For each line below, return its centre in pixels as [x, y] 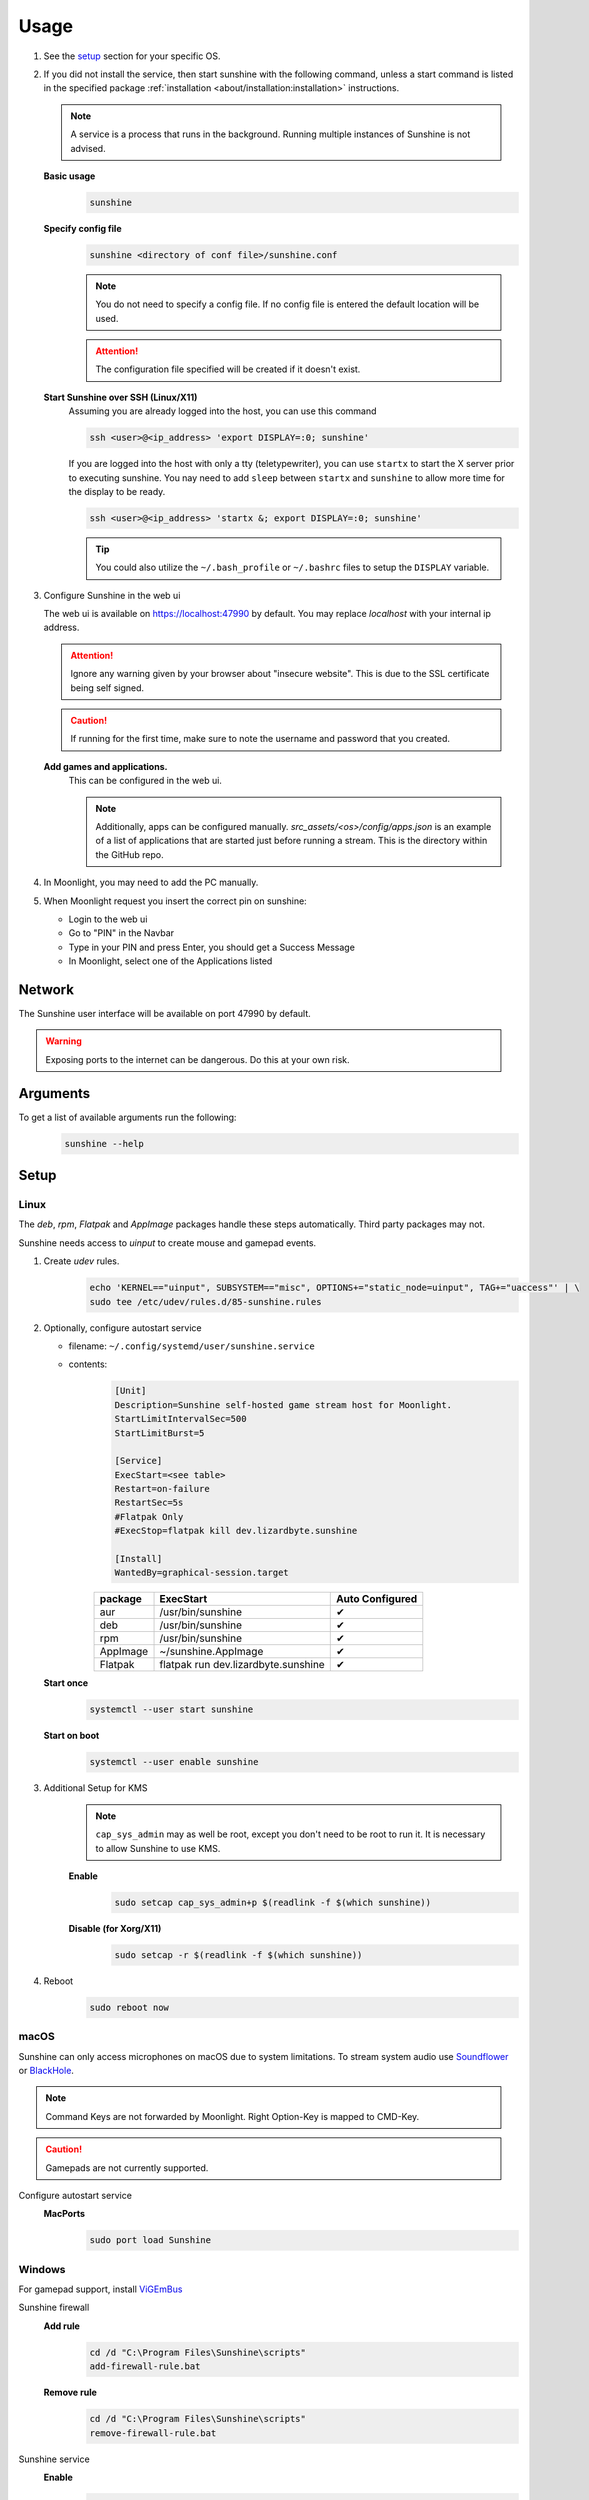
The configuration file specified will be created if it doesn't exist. [228, 369]
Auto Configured [376, 1599]
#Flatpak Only [149, 1516]
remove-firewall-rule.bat [153, 2433]
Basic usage [69, 176]
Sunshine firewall [54, 2307]
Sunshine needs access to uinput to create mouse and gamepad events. [167, 1242]
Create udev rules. [81, 1261]
